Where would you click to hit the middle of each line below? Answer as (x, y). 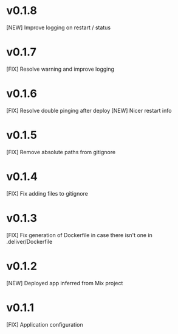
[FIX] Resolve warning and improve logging (60, 69)
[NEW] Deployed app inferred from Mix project (65, 283)
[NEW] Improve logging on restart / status (59, 27)
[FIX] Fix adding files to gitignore (47, 193)
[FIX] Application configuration (45, 324)
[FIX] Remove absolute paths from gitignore (61, 152)
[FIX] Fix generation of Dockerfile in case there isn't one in (80, 235)
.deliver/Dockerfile (29, 241)
